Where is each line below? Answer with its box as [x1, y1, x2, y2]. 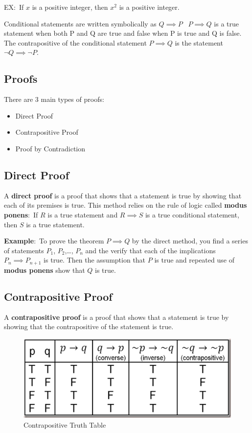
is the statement [175, 37, 223, 48]
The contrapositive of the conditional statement [4, 37, 147, 48]
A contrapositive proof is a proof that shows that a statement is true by [4, 312, 229, 322]
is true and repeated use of [154, 255, 234, 265]
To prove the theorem [39, 236, 104, 246]
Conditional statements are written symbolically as [4, 18, 157, 28]
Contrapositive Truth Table [23, 419, 106, 430]
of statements [4, 245, 44, 255]
